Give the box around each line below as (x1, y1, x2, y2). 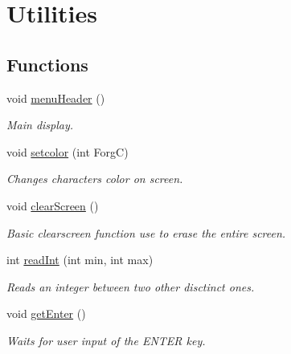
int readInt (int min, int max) (6, 251, 154, 268)
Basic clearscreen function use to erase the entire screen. (6, 224, 286, 241)
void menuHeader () (6, 89, 105, 106)
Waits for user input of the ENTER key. (6, 332, 206, 348)
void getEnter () (6, 305, 86, 322)
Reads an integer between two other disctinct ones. (6, 278, 255, 295)
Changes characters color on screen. (6, 170, 183, 187)
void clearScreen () (6, 197, 99, 214)
